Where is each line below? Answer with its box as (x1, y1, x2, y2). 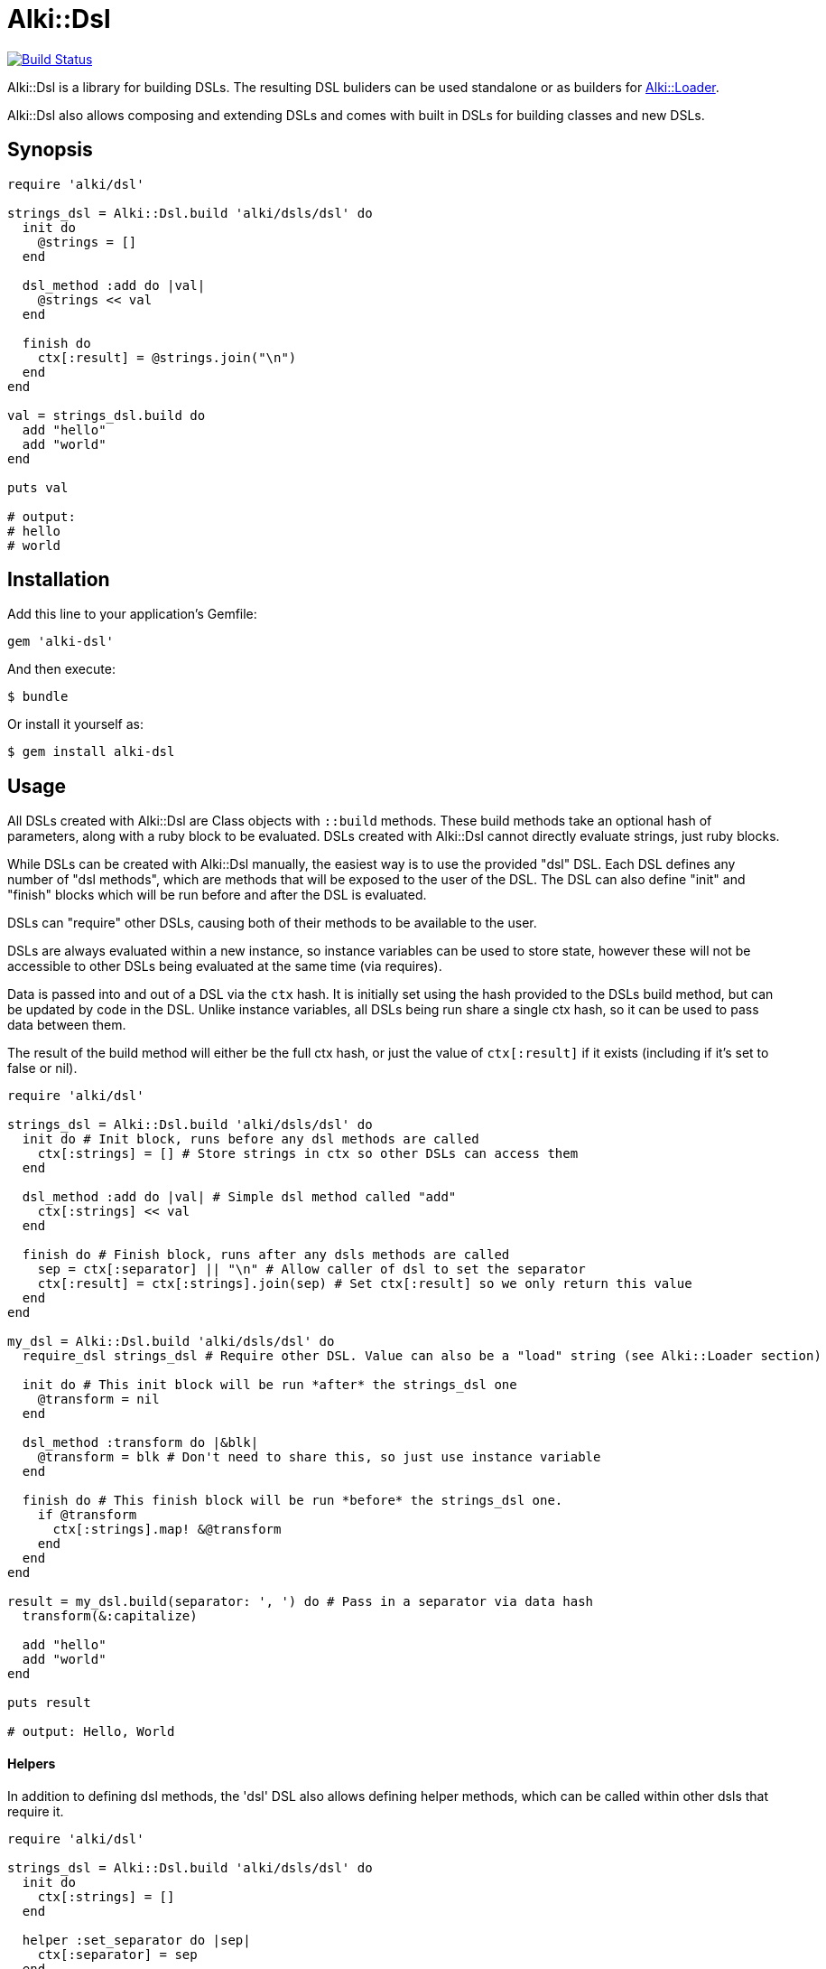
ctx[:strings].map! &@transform (52, 1522, 282, 1537)
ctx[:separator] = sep (37, 1946, 198, 1962)
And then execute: (7, 661, 116, 677)
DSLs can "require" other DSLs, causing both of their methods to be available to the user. (7, 915, 537, 931)
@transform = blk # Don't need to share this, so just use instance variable (37, 1450, 601, 1465)
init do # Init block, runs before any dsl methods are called (22, 1132, 479, 1147)
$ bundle (7, 689, 69, 705)
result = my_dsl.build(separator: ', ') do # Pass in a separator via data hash (7, 1594, 594, 1610)
